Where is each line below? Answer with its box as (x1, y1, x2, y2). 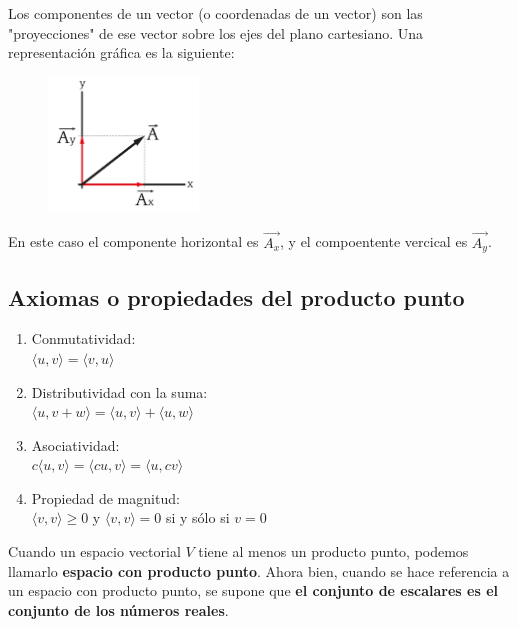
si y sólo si (165, 507, 230, 528)
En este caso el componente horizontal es (8, 231, 259, 252)
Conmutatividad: (31, 328, 136, 349)
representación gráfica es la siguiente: (8, 42, 235, 63)
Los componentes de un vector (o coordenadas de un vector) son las (8, 3, 423, 23)
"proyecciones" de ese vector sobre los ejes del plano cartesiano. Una (8, 22, 424, 43)
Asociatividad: (31, 434, 120, 455)
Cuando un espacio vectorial (8, 541, 181, 562)
